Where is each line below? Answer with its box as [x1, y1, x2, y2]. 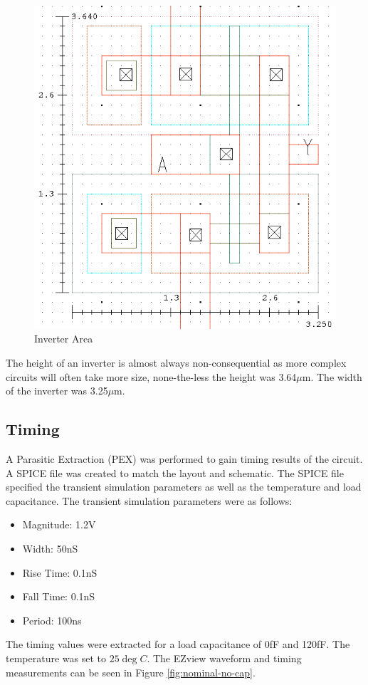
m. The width [302, 369, 362, 384]
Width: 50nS [22, 540, 78, 555]
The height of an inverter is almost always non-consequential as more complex [6, 355, 347, 370]
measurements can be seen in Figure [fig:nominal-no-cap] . [6, 664, 256, 679]
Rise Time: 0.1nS [22, 565, 98, 580]
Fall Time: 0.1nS [22, 589, 95, 604]
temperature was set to [6, 650, 106, 665]
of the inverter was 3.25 [6, 383, 108, 398]
